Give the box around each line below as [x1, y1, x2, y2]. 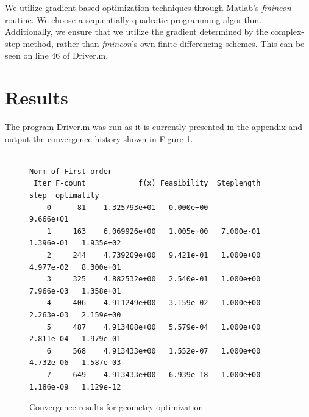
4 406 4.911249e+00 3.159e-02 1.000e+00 [46, 299, 261, 308]
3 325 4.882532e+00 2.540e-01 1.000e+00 [46, 275, 261, 284]
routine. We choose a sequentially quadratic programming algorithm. [5, 13, 262, 26]
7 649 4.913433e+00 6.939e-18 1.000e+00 [46, 370, 261, 379]
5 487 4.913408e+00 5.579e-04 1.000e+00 [46, 322, 261, 332]
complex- [271, 25, 304, 38]
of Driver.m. [62, 49, 108, 62]
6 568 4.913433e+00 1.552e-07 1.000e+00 [46, 346, 261, 355]
